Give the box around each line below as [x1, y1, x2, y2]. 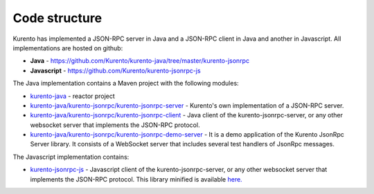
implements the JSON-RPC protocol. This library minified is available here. [30, 175, 242, 183]
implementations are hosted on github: [12, 43, 123, 52]
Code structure [12, 10, 103, 26]
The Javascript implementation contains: [12, 153, 130, 161]
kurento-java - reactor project [30, 92, 116, 100]
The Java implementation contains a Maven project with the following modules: [12, 79, 239, 88]
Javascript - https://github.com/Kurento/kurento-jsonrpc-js [30, 66, 201, 75]
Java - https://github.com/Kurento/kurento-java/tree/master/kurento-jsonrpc [30, 57, 249, 65]
